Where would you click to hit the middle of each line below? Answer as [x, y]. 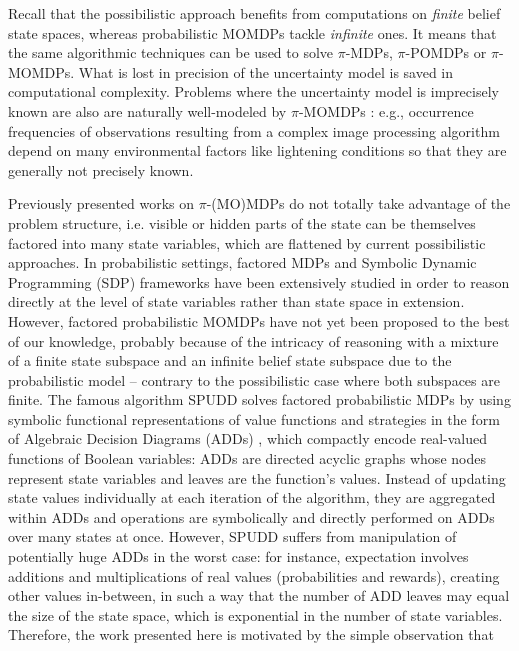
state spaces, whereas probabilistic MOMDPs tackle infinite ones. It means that [252, 32]
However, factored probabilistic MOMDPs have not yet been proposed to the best [259, 320]
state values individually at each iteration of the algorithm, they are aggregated [252, 497]
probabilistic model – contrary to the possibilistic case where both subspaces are [254, 379]
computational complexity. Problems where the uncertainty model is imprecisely [253, 91]
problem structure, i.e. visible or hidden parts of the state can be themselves [242, 222]
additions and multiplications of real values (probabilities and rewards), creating [254, 575]
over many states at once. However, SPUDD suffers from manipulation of [232, 536]
